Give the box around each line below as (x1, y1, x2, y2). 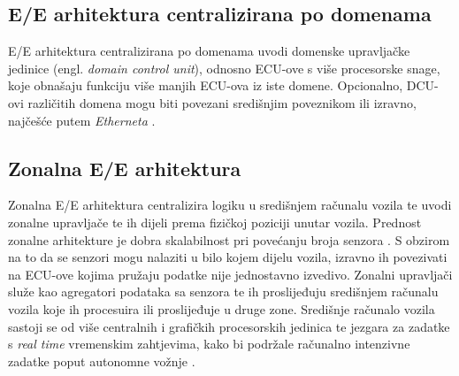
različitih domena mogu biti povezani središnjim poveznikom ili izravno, (27, 93, 417, 111)
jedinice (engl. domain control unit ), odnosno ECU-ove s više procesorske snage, (8, 58, 440, 77)
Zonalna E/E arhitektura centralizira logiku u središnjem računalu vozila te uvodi (8, 196, 452, 214)
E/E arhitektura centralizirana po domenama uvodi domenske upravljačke (8, 42, 410, 60)
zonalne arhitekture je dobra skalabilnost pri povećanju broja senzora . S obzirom (8, 230, 450, 249)
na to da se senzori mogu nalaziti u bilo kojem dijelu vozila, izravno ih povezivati (8, 248, 448, 266)
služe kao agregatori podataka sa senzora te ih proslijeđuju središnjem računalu (8, 282, 439, 301)
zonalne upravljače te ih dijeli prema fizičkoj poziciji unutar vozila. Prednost (8, 212, 422, 231)
